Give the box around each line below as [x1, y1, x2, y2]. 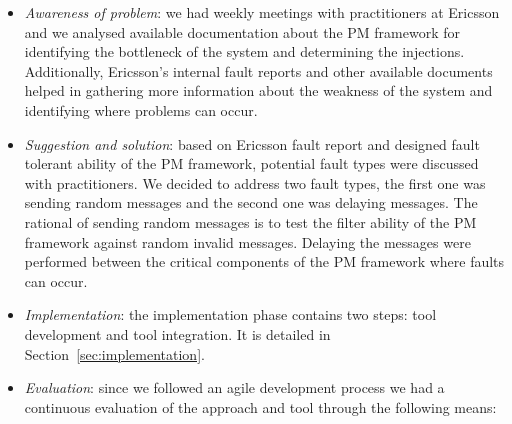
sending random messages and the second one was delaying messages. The [24, 192, 478, 213]
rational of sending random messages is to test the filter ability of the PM [24, 211, 477, 232]
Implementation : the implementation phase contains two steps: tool [24, 304, 437, 325]
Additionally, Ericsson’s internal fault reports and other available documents [24, 60, 493, 81]
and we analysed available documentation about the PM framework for [24, 21, 460, 42]
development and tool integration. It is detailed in [24, 323, 331, 344]
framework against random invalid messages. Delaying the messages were [24, 231, 471, 252]
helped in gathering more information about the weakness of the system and [24, 80, 493, 101]
